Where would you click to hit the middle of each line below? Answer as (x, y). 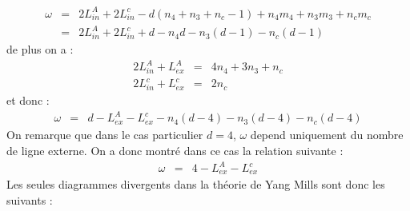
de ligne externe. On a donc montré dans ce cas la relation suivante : (175, 150)
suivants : (30, 200)
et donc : (28, 100)
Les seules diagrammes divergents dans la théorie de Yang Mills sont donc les (196, 184)
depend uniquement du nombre (327, 135)
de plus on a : (40, 49)
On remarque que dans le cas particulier (105, 135)
